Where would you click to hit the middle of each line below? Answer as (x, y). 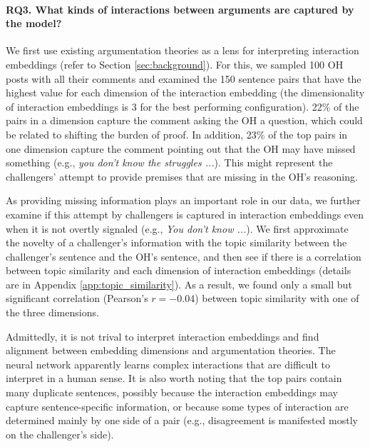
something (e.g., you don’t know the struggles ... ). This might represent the (169, 162)
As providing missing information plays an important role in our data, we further (183, 200)
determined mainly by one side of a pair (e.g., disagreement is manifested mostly (182, 420)
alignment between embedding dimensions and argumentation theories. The (171, 350)
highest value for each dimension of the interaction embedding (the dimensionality (185, 92)
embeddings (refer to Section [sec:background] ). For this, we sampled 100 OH (175, 64)
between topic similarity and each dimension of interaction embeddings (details (179, 270)
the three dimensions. (52, 312)
